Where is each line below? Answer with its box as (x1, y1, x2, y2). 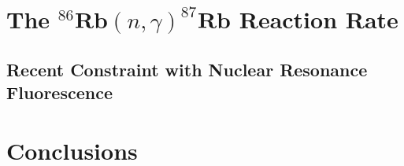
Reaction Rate (239, 3, 398, 35)
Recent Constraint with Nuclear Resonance (6, 57, 368, 81)
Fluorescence (6, 80, 113, 105)
